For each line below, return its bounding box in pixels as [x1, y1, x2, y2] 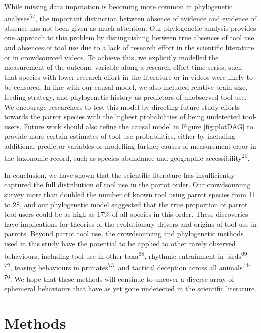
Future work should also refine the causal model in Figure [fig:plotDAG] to [24, 121, 253, 131]
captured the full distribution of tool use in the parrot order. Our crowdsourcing [4, 179, 251, 190]
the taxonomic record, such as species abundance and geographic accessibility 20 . [4, 151, 250, 163]
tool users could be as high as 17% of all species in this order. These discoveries [4, 209, 248, 219]
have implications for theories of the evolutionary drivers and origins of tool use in [4, 218, 257, 229]
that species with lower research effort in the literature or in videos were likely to [4, 71, 253, 82]
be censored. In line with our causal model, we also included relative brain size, [4, 81, 247, 92]
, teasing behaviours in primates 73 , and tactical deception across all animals [10, 260, 243, 272]
